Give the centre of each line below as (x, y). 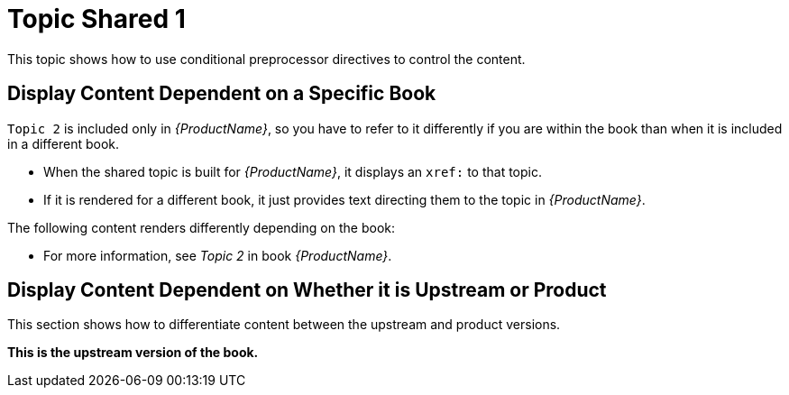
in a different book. (63, 143)
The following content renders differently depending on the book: (201, 227)
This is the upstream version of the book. (133, 353)
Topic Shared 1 (96, 19)
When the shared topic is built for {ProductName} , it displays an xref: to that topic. (293, 171)
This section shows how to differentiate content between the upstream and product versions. (284, 325)
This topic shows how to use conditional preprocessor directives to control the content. (266, 59)
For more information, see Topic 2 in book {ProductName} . (218, 255)
